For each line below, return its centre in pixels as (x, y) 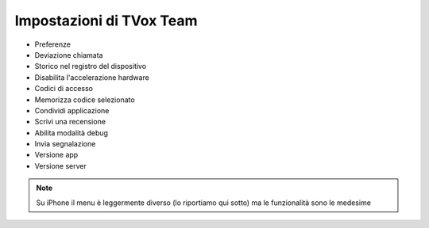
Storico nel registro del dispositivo (91, 66)
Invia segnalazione (65, 144)
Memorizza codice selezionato (85, 100)
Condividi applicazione (72, 110)
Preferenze (53, 44)
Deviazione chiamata (69, 55)
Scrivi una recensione (70, 122)
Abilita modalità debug (71, 133)
